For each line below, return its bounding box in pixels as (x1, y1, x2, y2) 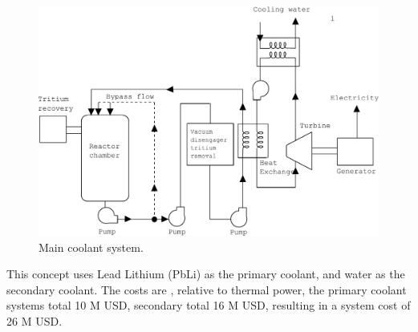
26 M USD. (6, 313, 63, 330)
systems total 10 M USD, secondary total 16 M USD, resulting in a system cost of (6, 297, 411, 314)
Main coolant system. (39, 238, 144, 255)
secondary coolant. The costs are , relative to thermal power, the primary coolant (6, 281, 407, 298)
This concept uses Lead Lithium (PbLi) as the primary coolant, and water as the (6, 265, 405, 282)
